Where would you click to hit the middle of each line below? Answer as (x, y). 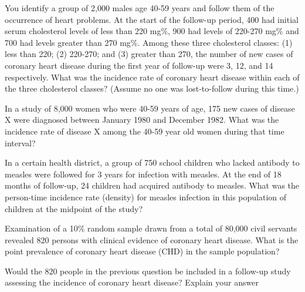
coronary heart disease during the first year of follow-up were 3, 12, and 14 (139, 65)
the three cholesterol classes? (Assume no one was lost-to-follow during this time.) (152, 88)
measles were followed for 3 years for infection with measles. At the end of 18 (143, 174)
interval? (20, 142)
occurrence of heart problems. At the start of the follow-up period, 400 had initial (152, 19)
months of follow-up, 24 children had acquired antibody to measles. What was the (152, 185)
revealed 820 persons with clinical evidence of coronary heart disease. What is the (152, 239)
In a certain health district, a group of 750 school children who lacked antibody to (152, 162)
